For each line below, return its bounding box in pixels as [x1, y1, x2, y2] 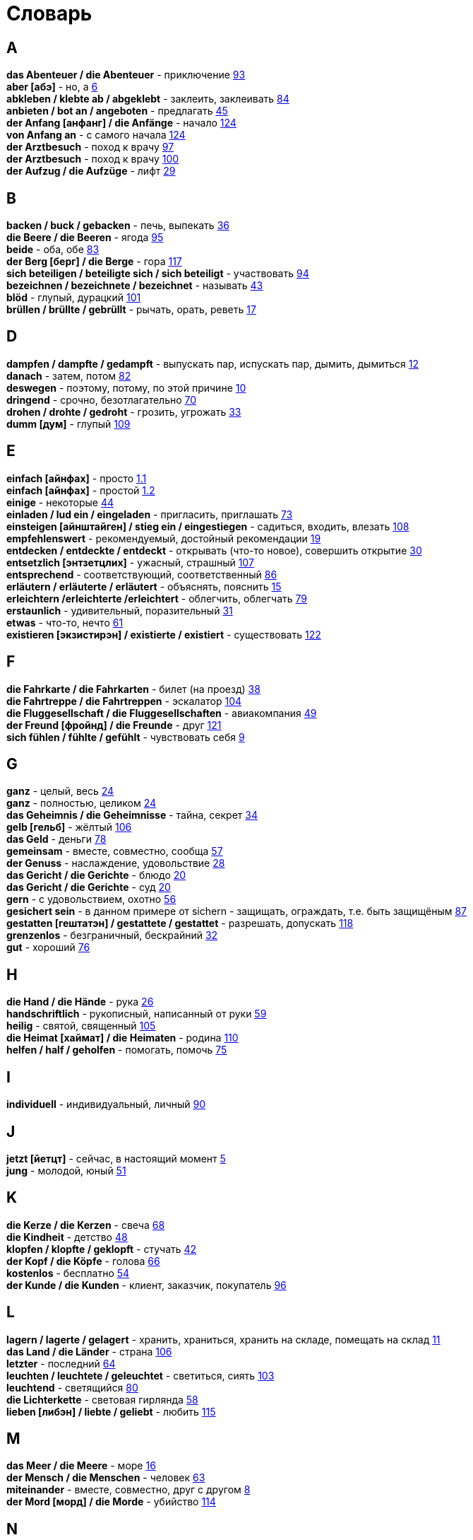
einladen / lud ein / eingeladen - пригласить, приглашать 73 [6, 508, 293, 520]
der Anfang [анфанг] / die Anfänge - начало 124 [6, 117, 236, 129]
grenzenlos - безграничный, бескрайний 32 [6, 929, 218, 942]
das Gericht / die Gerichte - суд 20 [6, 881, 171, 894]
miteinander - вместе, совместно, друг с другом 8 [6, 1483, 251, 1496]
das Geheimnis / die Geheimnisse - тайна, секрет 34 [6, 809, 258, 822]
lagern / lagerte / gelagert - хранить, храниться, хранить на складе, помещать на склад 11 [6, 1333, 441, 1346]
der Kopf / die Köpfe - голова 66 [6, 1254, 160, 1267]
